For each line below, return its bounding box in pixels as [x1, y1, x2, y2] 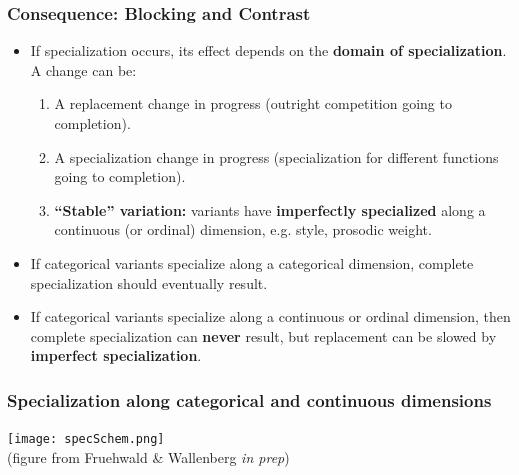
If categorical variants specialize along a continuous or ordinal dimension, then [30, 306, 511, 327]
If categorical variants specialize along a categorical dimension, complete [30, 252, 474, 273]
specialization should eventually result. [30, 272, 268, 293]
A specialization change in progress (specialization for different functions [54, 146, 499, 167]
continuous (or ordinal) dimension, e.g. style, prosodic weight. [54, 219, 432, 240]
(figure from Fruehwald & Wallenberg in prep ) [7, 446, 290, 467]
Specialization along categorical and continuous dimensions [7, 387, 492, 412]
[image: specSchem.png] [7, 432, 165, 447]
